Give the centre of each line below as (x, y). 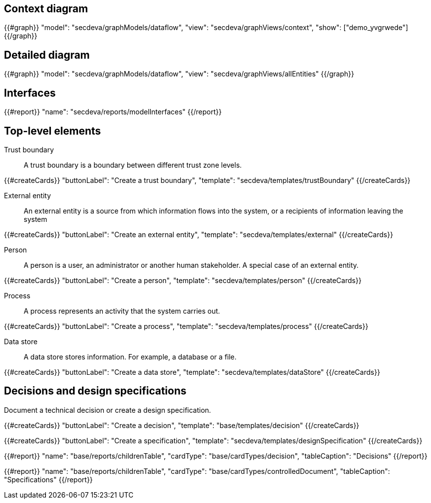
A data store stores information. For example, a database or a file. (130, 357)
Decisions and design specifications (95, 391)
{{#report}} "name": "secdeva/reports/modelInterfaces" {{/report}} (113, 112)
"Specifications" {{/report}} (48, 479)
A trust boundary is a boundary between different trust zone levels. (133, 165)
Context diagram (46, 9)
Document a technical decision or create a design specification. (108, 410)
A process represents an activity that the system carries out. (122, 311)
